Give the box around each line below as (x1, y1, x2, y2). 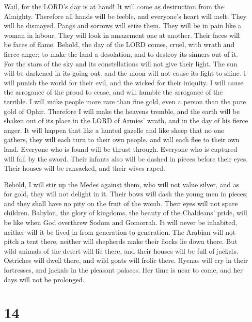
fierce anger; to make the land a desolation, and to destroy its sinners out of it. (4, 48, 238, 59)
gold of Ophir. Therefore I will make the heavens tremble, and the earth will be (4, 106, 240, 116)
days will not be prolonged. (4, 274, 85, 284)
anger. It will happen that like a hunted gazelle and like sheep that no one (4, 125, 224, 135)
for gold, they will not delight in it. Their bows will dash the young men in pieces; (4, 189, 248, 199)
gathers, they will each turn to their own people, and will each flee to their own (4, 134, 240, 145)
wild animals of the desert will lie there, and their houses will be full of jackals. (4, 245, 238, 256)
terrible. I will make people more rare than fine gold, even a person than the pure (4, 96, 246, 106)
